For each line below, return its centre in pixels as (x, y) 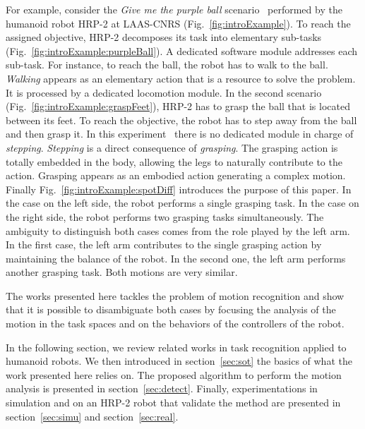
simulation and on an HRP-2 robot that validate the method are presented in (173, 403)
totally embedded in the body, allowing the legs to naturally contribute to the (174, 161)
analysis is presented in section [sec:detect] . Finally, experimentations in (162, 388)
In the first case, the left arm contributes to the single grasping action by (164, 244)
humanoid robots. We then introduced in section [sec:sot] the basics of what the (179, 361)
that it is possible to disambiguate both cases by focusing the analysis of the (171, 309)
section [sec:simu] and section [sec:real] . (92, 416)
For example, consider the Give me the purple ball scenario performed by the (174, 9)
